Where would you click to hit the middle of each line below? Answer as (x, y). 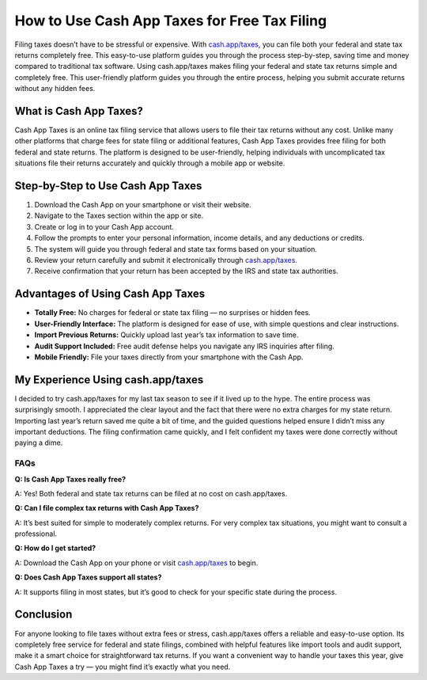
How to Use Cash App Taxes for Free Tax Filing (171, 21)
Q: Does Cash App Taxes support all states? (88, 577)
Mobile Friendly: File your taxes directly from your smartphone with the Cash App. (169, 357)
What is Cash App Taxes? (79, 111)
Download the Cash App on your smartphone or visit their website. (143, 205)
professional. (36, 534)
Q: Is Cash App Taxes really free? (70, 479)
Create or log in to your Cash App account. (104, 226)
